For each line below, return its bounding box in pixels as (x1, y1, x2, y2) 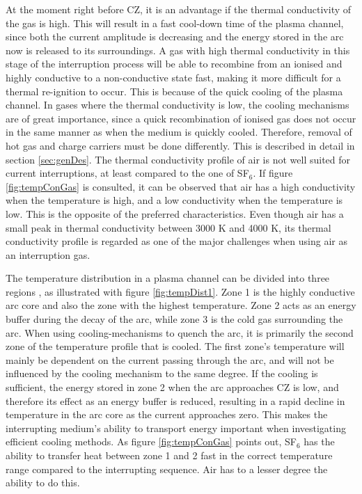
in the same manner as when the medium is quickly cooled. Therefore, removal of (6, 125, 352, 139)
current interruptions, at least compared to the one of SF (6, 166, 249, 180)
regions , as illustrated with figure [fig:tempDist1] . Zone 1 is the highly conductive (6, 284, 355, 298)
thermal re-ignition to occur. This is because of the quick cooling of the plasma (6, 83, 343, 98)
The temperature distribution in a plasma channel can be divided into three (6, 271, 330, 285)
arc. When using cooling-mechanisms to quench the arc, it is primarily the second (6, 325, 354, 340)
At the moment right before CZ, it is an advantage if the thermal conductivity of (6, 2, 352, 16)
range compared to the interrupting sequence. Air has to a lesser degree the (6, 461, 328, 476)
